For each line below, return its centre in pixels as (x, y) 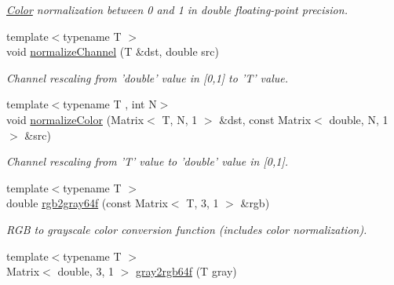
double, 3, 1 (86, 271)
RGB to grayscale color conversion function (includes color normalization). (187, 229)
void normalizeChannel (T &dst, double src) (113, 51)
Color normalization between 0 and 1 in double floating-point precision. (177, 9)
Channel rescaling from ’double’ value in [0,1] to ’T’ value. (147, 77)
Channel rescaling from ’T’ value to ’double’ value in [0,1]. (147, 161)
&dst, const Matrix (265, 119)
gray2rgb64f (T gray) (186, 271)
